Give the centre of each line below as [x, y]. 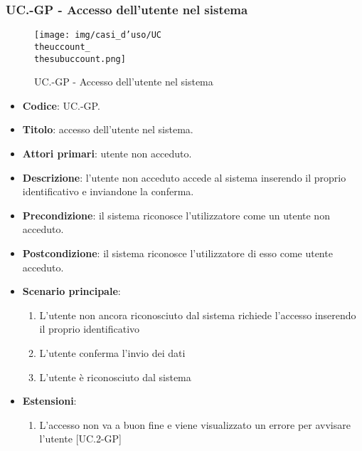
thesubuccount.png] [80, 59]
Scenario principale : [71, 291]
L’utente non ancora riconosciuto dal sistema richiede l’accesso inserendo [198, 315]
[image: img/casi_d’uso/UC [98, 35]
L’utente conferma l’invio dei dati [112, 352]
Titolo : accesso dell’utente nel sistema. [108, 129]
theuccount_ [62, 47]
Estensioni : [49, 401]
